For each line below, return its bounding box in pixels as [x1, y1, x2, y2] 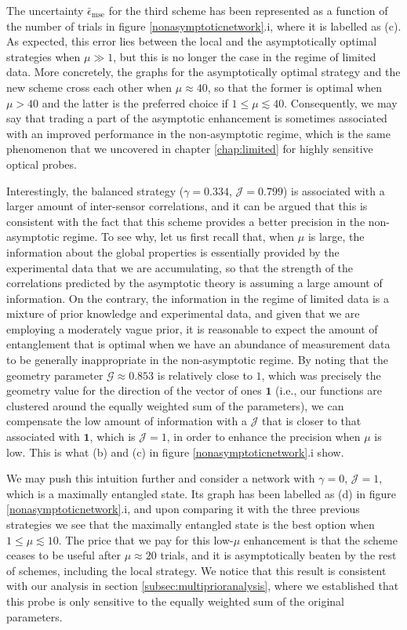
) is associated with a [282, 182, 385, 198]
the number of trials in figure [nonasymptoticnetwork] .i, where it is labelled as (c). [6, 17, 402, 34]
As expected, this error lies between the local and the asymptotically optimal [6, 33, 377, 49]
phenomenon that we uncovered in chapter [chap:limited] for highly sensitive [6, 140, 373, 157]
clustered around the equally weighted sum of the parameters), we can [6, 397, 344, 413]
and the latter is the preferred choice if [42, 94, 228, 111]
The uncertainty [6, 2, 84, 18]
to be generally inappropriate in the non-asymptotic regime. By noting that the [6, 351, 388, 368]
